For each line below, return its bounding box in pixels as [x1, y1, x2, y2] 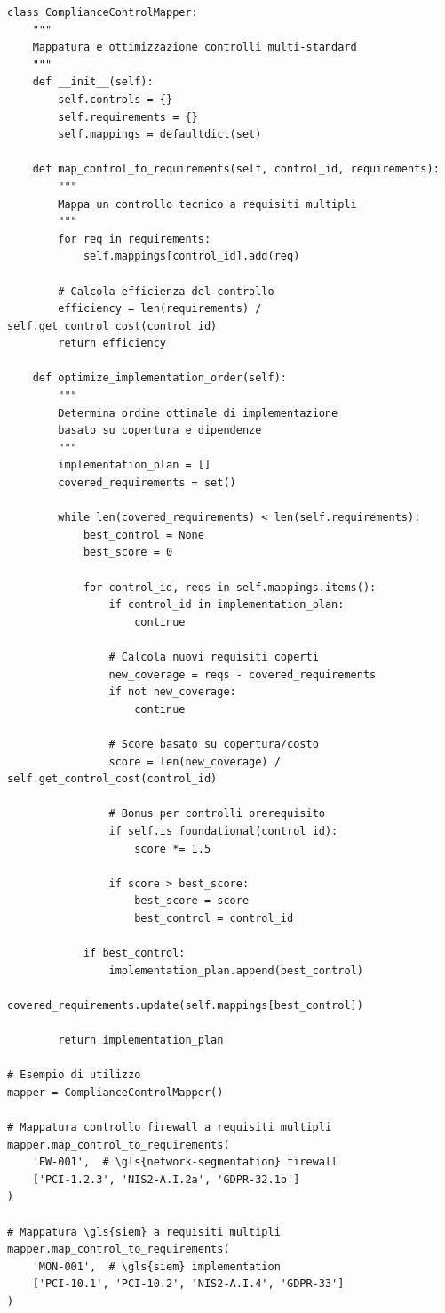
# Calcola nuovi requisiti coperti [108, 650, 319, 663]
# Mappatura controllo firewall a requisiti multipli [7, 1121, 332, 1133]
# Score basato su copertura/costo [108, 737, 319, 750]
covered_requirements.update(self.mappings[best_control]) [7, 998, 363, 1012]
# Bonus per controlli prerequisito [108, 807, 325, 821]
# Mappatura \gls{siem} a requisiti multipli [7, 1225, 281, 1238]
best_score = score [134, 894, 250, 908]
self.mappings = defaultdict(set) [58, 128, 262, 141]
